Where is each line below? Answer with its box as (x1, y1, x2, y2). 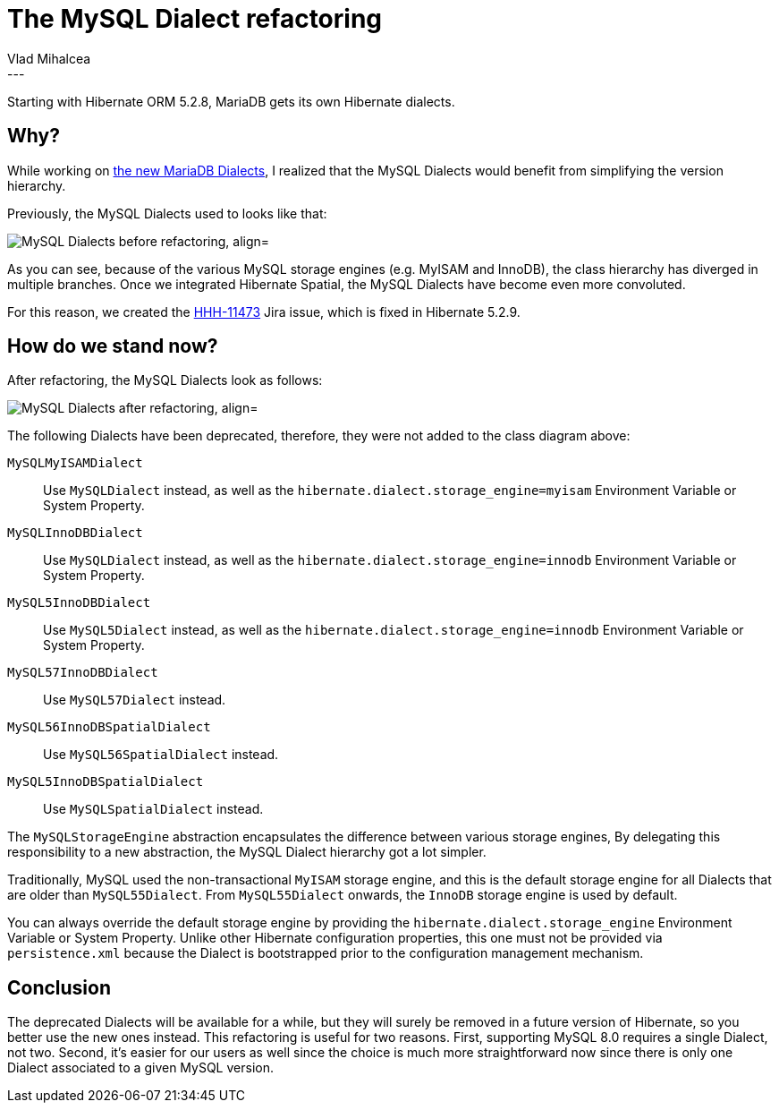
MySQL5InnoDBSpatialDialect (7, 774, 204, 790)
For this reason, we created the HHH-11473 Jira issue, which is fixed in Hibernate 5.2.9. (7, 303, 521, 320)
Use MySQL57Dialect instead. (43, 692, 226, 708)
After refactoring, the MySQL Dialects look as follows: (7, 372, 323, 388)
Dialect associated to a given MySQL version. (7, 1060, 274, 1076)
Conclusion (7, 976, 112, 999)
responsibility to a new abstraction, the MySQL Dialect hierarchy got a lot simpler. (7, 844, 487, 860)
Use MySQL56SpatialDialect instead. (43, 747, 279, 763)
